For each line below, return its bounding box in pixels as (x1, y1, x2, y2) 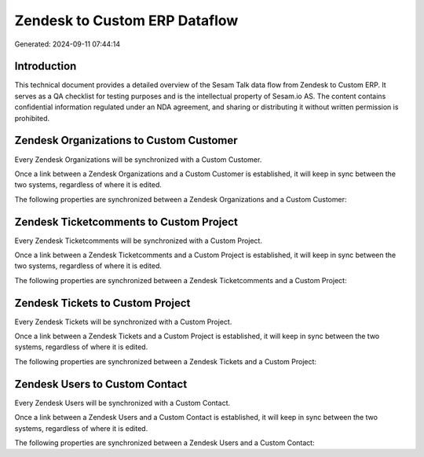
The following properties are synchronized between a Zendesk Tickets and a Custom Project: (14, 356, 317, 366)
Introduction (14, 60, 77, 73)
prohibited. (14, 113, 50, 123)
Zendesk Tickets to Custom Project (14, 296, 191, 310)
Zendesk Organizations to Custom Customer (14, 134, 239, 147)
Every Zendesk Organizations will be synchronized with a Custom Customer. (14, 154, 262, 164)
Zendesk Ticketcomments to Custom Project (14, 215, 239, 228)
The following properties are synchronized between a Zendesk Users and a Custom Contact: (14, 437, 315, 448)
